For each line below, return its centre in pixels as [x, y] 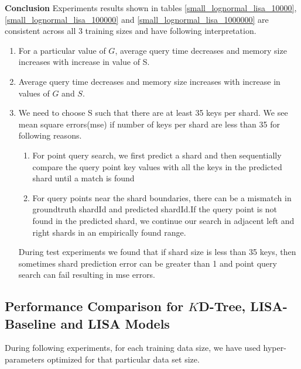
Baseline [30, 323]
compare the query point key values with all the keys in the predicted [157, 166]
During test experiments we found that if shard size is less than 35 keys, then [157, 252]
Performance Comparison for [94, 306]
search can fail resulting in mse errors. [87, 275]
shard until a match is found [83, 178]
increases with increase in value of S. [84, 62]
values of [34, 93]
